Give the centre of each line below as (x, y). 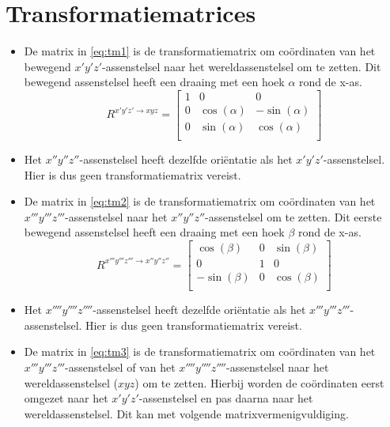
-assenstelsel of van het (120, 367)
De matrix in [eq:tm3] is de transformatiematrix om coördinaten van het (200, 351)
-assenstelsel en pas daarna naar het (226, 398)
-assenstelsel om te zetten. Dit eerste (293, 216)
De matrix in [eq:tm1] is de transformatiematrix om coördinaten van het (200, 51)
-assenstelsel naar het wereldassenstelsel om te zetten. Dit (242, 66)
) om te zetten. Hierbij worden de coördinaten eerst (259, 382)
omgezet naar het (66, 398)
